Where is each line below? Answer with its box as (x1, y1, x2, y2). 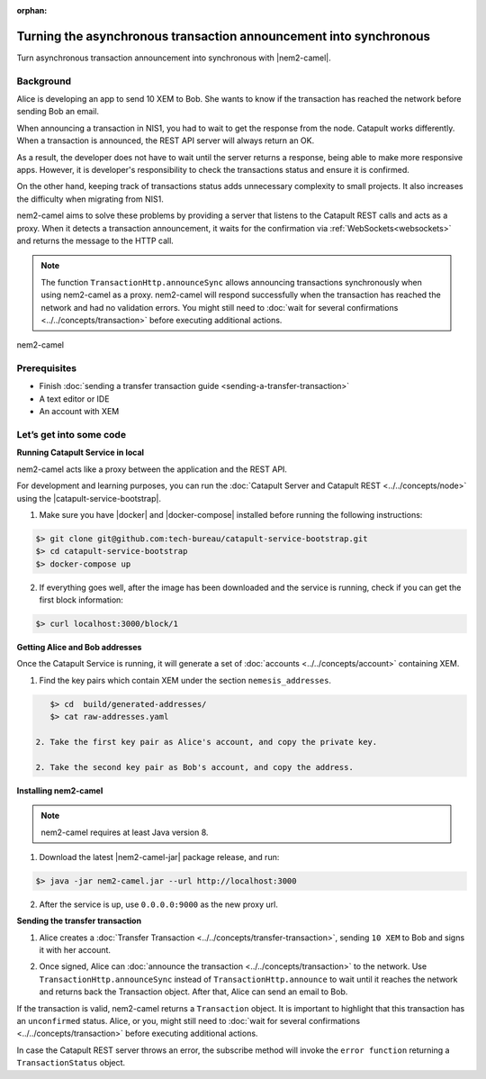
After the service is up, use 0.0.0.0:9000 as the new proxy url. (39, 899, 278, 910)
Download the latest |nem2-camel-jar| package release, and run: (39, 851, 280, 862)
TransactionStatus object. (16, 1057, 126, 1068)
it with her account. (39, 945, 112, 956)
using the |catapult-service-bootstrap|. (16, 493, 162, 503)
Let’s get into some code (16, 428, 126, 440)
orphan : (16, 5, 48, 15)
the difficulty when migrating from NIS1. (16, 194, 164, 204)
